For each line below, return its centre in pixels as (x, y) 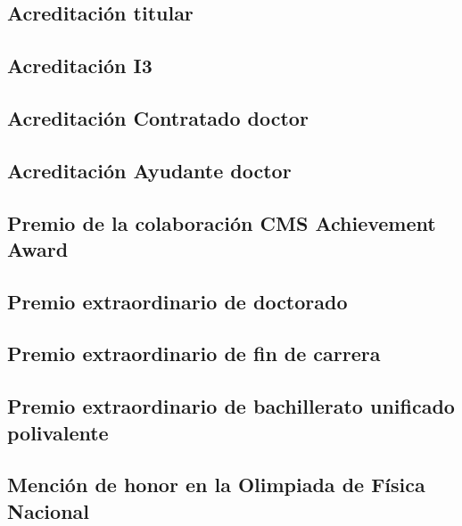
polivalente (58, 432)
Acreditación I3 (80, 66)
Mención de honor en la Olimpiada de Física (216, 485)
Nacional (49, 510)
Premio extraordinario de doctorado (177, 301)
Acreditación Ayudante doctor (149, 170)
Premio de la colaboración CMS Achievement (222, 222)
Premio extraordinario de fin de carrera (194, 353)
